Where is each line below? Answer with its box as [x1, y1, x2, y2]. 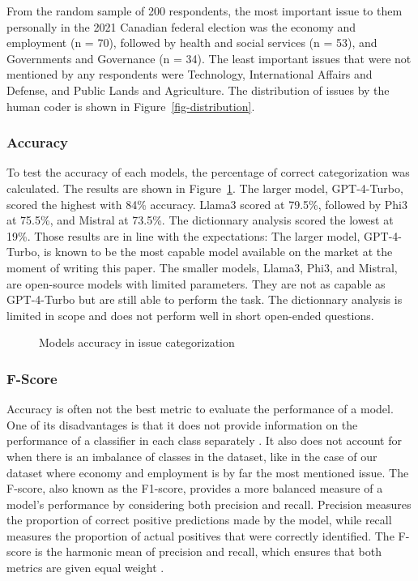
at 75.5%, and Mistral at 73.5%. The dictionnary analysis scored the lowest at [6, 211, 394, 229]
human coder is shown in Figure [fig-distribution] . [6, 97, 255, 114]
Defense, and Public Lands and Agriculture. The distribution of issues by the [6, 81, 390, 98]
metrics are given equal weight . [6, 559, 164, 576]
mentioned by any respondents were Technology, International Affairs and [6, 66, 373, 83]
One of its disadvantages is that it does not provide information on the [6, 416, 358, 433]
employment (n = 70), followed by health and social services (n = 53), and [6, 34, 377, 51]
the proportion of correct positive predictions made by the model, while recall [6, 511, 392, 528]
